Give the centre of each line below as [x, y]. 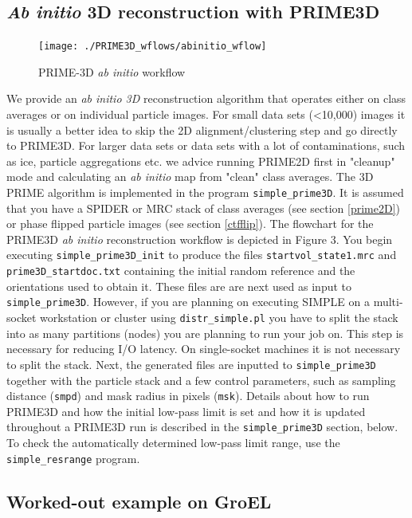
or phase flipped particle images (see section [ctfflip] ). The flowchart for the [190, 224]
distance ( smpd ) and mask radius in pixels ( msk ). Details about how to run [188, 396]
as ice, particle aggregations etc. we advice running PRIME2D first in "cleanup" [201, 161]
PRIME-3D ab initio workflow [112, 71]
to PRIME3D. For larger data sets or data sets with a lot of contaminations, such [206, 145]
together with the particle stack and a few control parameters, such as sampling [201, 380]
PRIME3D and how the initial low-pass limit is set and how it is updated [186, 411]
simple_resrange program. [73, 458]
